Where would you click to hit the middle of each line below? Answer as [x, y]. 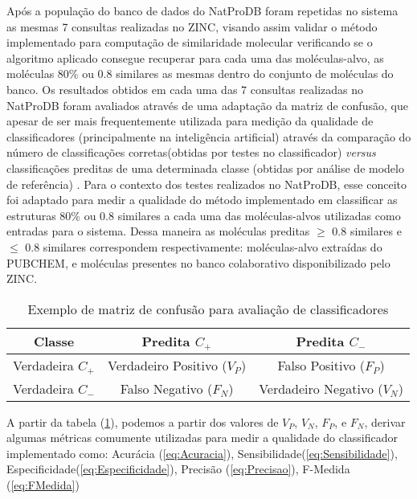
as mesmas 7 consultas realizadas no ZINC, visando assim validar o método [192, 26]
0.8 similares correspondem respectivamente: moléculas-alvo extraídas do [204, 246]
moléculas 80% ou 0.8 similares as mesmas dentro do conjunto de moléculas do [200, 74]
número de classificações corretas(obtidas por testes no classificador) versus [191, 152]
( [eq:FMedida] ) [43, 485]
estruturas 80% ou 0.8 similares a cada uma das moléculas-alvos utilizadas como [204, 215]
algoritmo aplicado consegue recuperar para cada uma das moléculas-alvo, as [195, 57]
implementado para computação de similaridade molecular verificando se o [190, 42]
